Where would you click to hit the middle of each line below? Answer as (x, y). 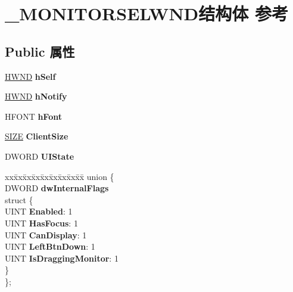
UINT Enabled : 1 (39, 211)
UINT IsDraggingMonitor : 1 (62, 258)
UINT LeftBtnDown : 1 (50, 246)
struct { (19, 199)
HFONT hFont (33, 116)
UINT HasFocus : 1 (41, 223)
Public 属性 (40, 51)
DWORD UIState (40, 156)
